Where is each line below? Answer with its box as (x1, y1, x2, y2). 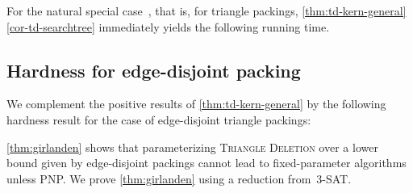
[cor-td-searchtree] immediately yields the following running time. (6, 18, 330, 35)
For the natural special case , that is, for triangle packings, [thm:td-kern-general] (6, 2, 407, 19)
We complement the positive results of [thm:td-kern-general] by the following (6, 95, 386, 112)
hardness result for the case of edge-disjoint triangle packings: (6, 111, 311, 128)
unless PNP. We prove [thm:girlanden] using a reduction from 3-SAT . (6, 170, 352, 187)
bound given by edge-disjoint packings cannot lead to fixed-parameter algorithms (6, 154, 407, 171)
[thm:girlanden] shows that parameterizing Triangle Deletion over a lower (6, 138, 378, 155)
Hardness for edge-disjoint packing (6, 57, 301, 82)
